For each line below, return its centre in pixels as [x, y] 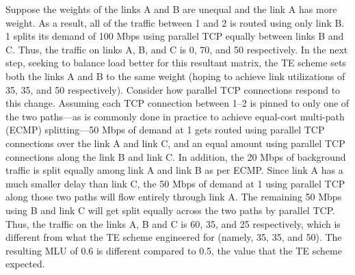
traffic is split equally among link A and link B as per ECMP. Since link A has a [174, 170]
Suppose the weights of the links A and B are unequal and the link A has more [171, 9]
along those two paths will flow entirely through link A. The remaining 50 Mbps [174, 197]
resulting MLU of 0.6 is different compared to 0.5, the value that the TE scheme [174, 250]
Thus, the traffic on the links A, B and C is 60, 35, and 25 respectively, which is [173, 223]
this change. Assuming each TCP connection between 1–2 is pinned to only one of [177, 103]
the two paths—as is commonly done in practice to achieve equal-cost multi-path [175, 116]
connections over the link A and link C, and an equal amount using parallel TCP [175, 143]
